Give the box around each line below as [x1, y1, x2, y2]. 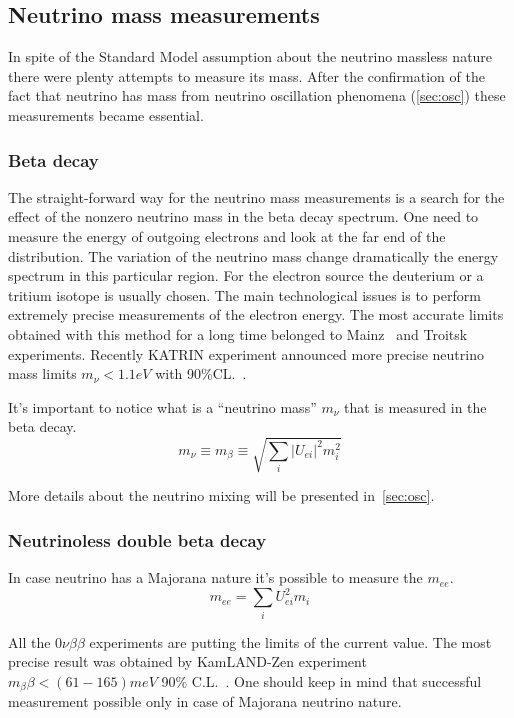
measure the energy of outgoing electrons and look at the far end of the [8, 225, 446, 246]
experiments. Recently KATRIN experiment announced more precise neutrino [8, 343, 484, 364]
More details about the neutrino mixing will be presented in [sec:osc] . [8, 485, 435, 506]
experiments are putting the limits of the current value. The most [89, 631, 492, 652]
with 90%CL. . [155, 363, 247, 384]
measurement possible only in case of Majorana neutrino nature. [8, 691, 402, 712]
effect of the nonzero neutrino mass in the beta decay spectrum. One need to [8, 206, 479, 227]
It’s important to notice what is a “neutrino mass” [8, 396, 317, 417]
